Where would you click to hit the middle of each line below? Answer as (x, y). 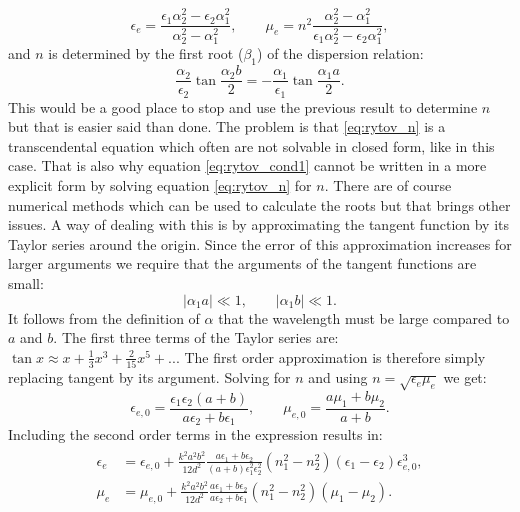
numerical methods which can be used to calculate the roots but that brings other (259, 204)
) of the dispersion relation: (340, 53)
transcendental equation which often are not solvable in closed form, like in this (251, 145)
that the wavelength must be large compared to (364, 317)
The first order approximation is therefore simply (335, 356)
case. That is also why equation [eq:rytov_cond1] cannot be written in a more (247, 165)
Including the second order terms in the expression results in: (195, 434)
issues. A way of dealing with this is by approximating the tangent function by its (259, 224)
